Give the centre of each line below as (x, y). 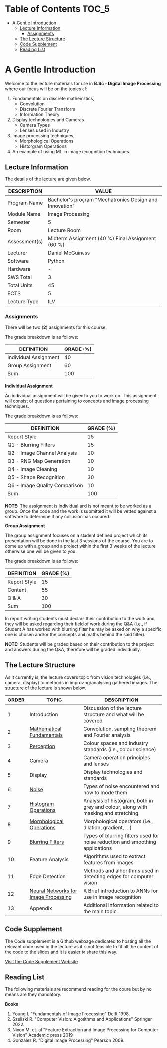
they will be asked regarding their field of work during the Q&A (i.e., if (76, 624)
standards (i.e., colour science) (120, 749)
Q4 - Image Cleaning (32, 469)
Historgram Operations (43, 146)
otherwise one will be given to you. (41, 551)
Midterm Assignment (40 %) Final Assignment (102, 238)
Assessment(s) (25, 241)
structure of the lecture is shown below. (46, 688)
